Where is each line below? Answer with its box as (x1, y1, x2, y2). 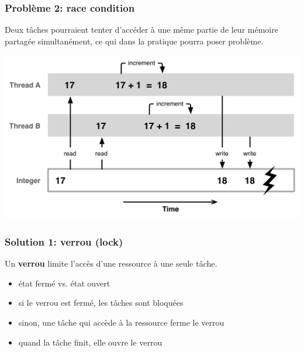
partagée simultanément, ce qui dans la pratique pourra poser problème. (5, 34, 264, 47)
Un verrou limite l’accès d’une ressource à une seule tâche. (5, 257, 217, 270)
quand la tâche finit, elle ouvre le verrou (18, 336, 163, 348)
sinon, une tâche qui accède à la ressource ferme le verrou (18, 316, 224, 329)
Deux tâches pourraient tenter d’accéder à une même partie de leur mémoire (5, 23, 278, 36)
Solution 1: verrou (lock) (5, 234, 123, 249)
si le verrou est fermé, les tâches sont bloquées (18, 296, 184, 309)
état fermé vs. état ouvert (18, 277, 110, 289)
